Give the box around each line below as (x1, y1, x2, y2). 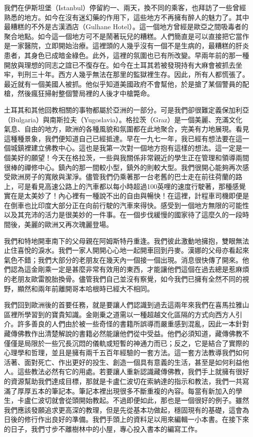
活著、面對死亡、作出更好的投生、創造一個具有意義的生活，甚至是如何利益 (4, 357, 242, 367)
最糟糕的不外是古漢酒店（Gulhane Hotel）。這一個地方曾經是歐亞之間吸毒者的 (4, 21, 249, 32)
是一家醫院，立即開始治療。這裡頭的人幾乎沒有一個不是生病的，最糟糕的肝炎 (4, 40, 249, 51)
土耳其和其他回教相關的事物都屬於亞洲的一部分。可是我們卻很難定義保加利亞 (4, 104, 249, 114)
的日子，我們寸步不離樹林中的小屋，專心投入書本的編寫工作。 (4, 423, 201, 434)
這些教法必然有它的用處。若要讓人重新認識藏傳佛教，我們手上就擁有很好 (17, 366, 249, 377)
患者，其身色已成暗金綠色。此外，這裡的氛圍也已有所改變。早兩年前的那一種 (4, 50, 249, 60)
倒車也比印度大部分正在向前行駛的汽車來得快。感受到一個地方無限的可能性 (10, 200, 249, 210)
